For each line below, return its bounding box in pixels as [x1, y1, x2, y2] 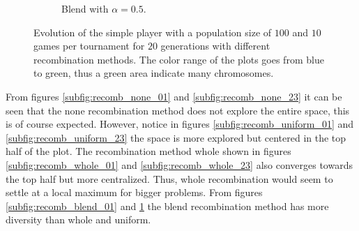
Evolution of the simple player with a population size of [33, 24, 272, 39]
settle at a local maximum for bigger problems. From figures [6, 185, 263, 200]
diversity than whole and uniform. [6, 212, 151, 227]
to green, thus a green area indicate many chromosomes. [33, 66, 274, 80]
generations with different [160, 38, 270, 53]
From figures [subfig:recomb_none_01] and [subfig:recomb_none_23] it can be [6, 89, 342, 103]
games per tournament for [33, 38, 145, 53]
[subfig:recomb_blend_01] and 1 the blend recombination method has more [6, 198, 329, 213]
